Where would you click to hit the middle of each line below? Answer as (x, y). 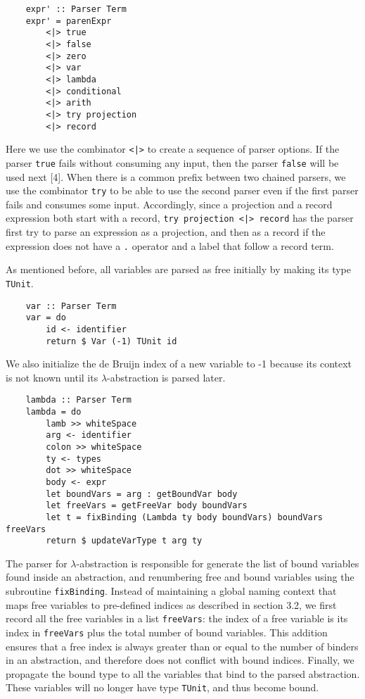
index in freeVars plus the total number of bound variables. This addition (167, 632)
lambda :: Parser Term (78, 400)
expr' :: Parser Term (76, 9)
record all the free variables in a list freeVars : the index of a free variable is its (177, 618)
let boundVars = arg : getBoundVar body (142, 494)
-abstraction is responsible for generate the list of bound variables (218, 563)
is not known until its (52, 377)
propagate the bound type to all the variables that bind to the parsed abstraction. (183, 673)
